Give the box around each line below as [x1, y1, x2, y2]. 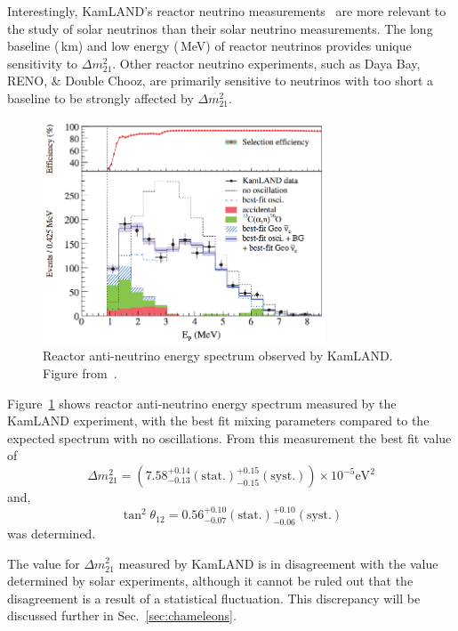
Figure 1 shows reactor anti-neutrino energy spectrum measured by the [7, 393, 397, 412]
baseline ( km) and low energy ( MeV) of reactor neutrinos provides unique [7, 36, 412, 55]
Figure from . [43, 364, 117, 383]
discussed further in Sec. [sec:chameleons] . [7, 606, 237, 625]
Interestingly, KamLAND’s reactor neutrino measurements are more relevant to [7, 2, 446, 20]
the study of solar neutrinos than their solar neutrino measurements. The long [7, 19, 433, 37]
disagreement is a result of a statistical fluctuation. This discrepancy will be [7, 588, 421, 607]
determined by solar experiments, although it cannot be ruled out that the [7, 571, 414, 590]
